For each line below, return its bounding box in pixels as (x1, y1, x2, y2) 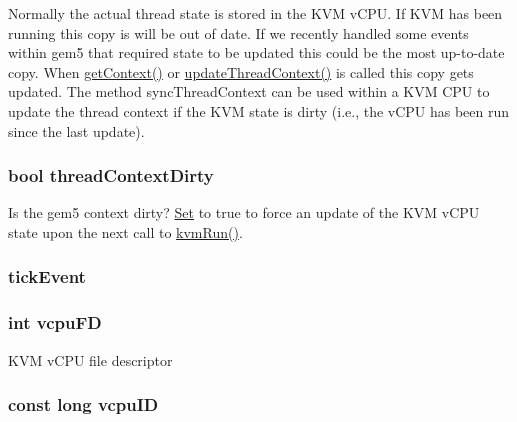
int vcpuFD (8, 310, 102, 335)
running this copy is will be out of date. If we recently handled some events (8, 22, 469, 43)
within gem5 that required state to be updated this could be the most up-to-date (8, 42, 505, 63)
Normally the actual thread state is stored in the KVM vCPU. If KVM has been (8, 3, 503, 23)
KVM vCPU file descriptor (8, 349, 173, 370)
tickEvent (8, 264, 86, 289)
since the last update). (8, 120, 145, 141)
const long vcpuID (8, 392, 159, 417)
